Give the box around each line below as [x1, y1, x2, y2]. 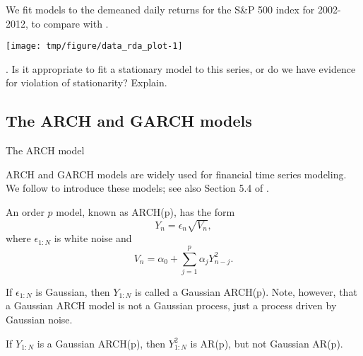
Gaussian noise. [6, 312, 73, 327]
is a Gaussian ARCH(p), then [37, 335, 166, 350]
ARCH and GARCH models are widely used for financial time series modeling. [6, 166, 347, 181]
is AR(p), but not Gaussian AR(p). [190, 335, 343, 350]
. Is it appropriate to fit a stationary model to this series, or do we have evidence [6, 61, 356, 76]
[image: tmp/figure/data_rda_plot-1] [6, 41, 183, 52]
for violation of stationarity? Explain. [6, 75, 167, 90]
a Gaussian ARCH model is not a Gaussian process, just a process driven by [6, 298, 337, 313]
